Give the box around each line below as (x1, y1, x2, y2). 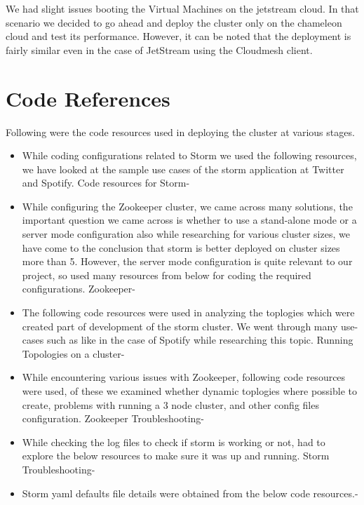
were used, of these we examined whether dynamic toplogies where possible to (22, 384, 358, 398)
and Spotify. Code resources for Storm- (22, 175, 190, 190)
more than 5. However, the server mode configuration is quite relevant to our (22, 254, 353, 269)
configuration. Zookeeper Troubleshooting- (22, 411, 205, 426)
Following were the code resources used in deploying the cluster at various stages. (6, 124, 355, 139)
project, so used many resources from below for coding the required (22, 267, 311, 282)
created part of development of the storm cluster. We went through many (22, 318, 338, 333)
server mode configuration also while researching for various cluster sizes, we (22, 227, 350, 241)
